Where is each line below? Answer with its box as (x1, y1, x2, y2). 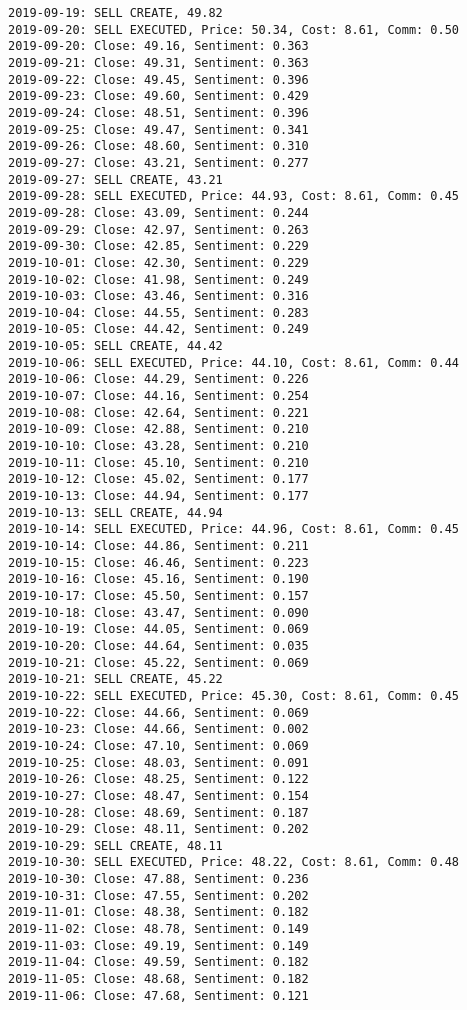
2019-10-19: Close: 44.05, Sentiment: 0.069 (8, 622, 309, 637)
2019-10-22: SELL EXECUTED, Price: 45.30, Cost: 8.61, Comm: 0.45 (8, 688, 460, 703)
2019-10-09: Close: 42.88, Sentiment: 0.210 (8, 422, 309, 437)
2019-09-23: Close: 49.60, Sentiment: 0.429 (8, 89, 309, 104)
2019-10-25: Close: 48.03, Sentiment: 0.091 (8, 755, 309, 770)
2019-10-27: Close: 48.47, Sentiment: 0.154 (8, 788, 309, 803)
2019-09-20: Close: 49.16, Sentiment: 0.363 (8, 39, 309, 54)
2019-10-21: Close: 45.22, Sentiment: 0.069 (8, 655, 309, 670)
